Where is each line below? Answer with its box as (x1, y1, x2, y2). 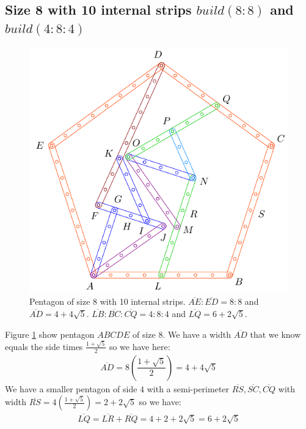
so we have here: (109, 340, 170, 353)
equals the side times (5, 340, 83, 353)
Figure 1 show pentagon (5, 327, 95, 340)
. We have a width (162, 327, 231, 340)
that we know (250, 327, 301, 340)
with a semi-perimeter (147, 382, 230, 395)
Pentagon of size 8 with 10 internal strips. (29, 295, 186, 308)
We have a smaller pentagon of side (5, 382, 137, 395)
